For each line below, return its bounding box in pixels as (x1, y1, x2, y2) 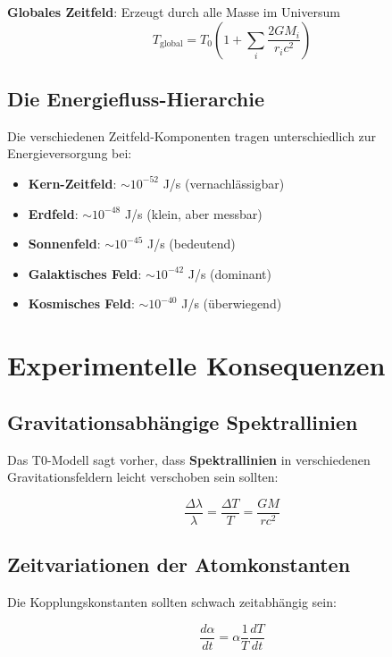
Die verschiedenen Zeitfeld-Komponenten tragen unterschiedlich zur (7, 126, 377, 145)
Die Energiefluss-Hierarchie (7, 84, 264, 112)
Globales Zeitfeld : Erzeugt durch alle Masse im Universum (7, 3, 340, 21)
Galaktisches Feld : (28, 264, 142, 282)
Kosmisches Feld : (28, 294, 135, 313)
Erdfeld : (28, 204, 79, 223)
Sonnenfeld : (28, 234, 101, 253)
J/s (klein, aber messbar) (124, 204, 263, 223)
